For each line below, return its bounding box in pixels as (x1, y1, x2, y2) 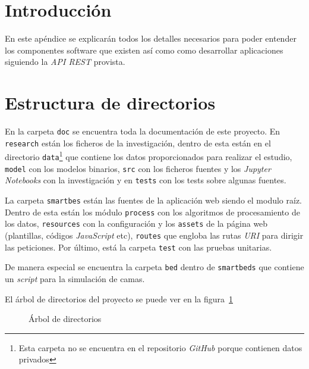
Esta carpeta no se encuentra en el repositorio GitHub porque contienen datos (18, 341, 302, 354)
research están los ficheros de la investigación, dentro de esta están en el (5, 136, 271, 149)
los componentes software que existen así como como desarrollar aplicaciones (5, 43, 283, 56)
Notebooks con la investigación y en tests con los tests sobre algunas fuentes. (5, 174, 286, 186)
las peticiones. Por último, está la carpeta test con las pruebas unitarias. (5, 240, 272, 253)
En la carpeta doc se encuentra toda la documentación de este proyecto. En (5, 125, 280, 137)
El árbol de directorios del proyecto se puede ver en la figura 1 (5, 292, 234, 305)
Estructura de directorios (5, 90, 216, 115)
